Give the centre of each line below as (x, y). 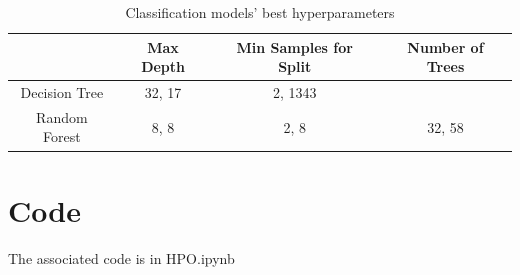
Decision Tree (62, 92)
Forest (62, 136)
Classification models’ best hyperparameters (260, 12)
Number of (445, 46)
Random (62, 116)
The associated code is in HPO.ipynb (121, 257)
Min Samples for (294, 46)
